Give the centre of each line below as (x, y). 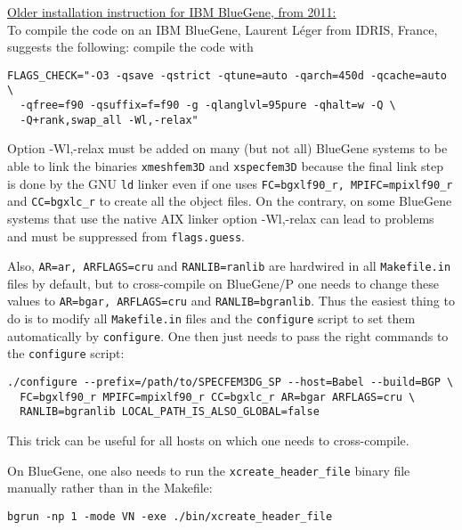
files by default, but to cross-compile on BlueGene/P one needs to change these (223, 283)
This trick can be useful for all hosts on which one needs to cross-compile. (208, 440)
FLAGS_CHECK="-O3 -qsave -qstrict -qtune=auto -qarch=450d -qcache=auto (227, 75)
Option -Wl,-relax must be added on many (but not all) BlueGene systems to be (227, 148)
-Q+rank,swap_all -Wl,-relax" (109, 120)
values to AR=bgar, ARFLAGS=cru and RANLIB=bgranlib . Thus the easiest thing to (231, 301)
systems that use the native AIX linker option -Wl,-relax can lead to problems (221, 218)
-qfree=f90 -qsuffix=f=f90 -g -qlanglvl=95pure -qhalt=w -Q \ (208, 106)
